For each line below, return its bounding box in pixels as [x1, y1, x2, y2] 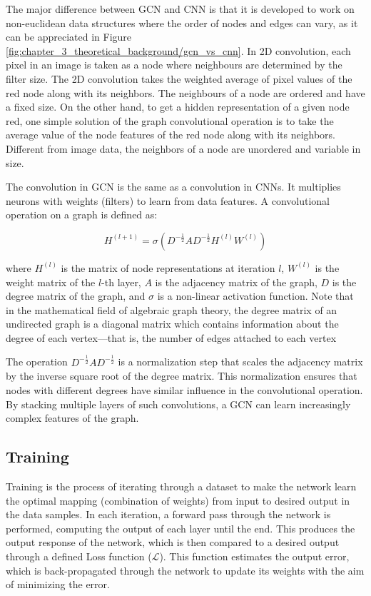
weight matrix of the [6, 274, 96, 289]
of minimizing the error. [6, 577, 110, 592]
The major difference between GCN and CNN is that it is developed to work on [6, 1, 355, 16]
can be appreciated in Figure [6, 29, 132, 44]
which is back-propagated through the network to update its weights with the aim [6, 562, 365, 577]
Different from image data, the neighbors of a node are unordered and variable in [6, 141, 361, 156]
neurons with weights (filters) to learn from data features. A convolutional [6, 193, 330, 208]
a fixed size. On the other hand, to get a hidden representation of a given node [6, 99, 350, 114]
